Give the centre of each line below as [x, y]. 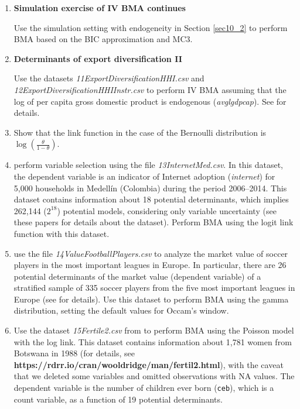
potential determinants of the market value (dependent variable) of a [137, 276]
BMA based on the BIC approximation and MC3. [103, 39]
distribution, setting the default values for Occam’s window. [121, 310]
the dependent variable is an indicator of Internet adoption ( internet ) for [144, 176]
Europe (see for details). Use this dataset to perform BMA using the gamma [151, 299]
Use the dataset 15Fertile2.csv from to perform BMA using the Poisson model [154, 330]
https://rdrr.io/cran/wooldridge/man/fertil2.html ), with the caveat [149, 364]
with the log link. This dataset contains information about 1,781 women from [153, 341]
